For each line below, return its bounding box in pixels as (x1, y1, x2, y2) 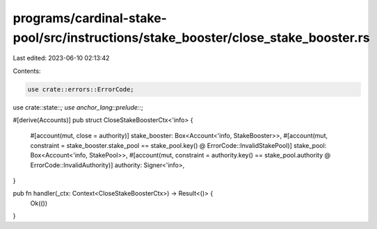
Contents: (13, 67, 41, 75)
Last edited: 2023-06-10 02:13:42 (13, 54, 110, 62)
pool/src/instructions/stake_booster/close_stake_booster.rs (13, 30, 370, 45)
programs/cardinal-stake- (13, 10, 167, 26)
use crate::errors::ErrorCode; (27, 85, 135, 93)
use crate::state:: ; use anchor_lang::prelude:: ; (13, 103, 143, 111)
